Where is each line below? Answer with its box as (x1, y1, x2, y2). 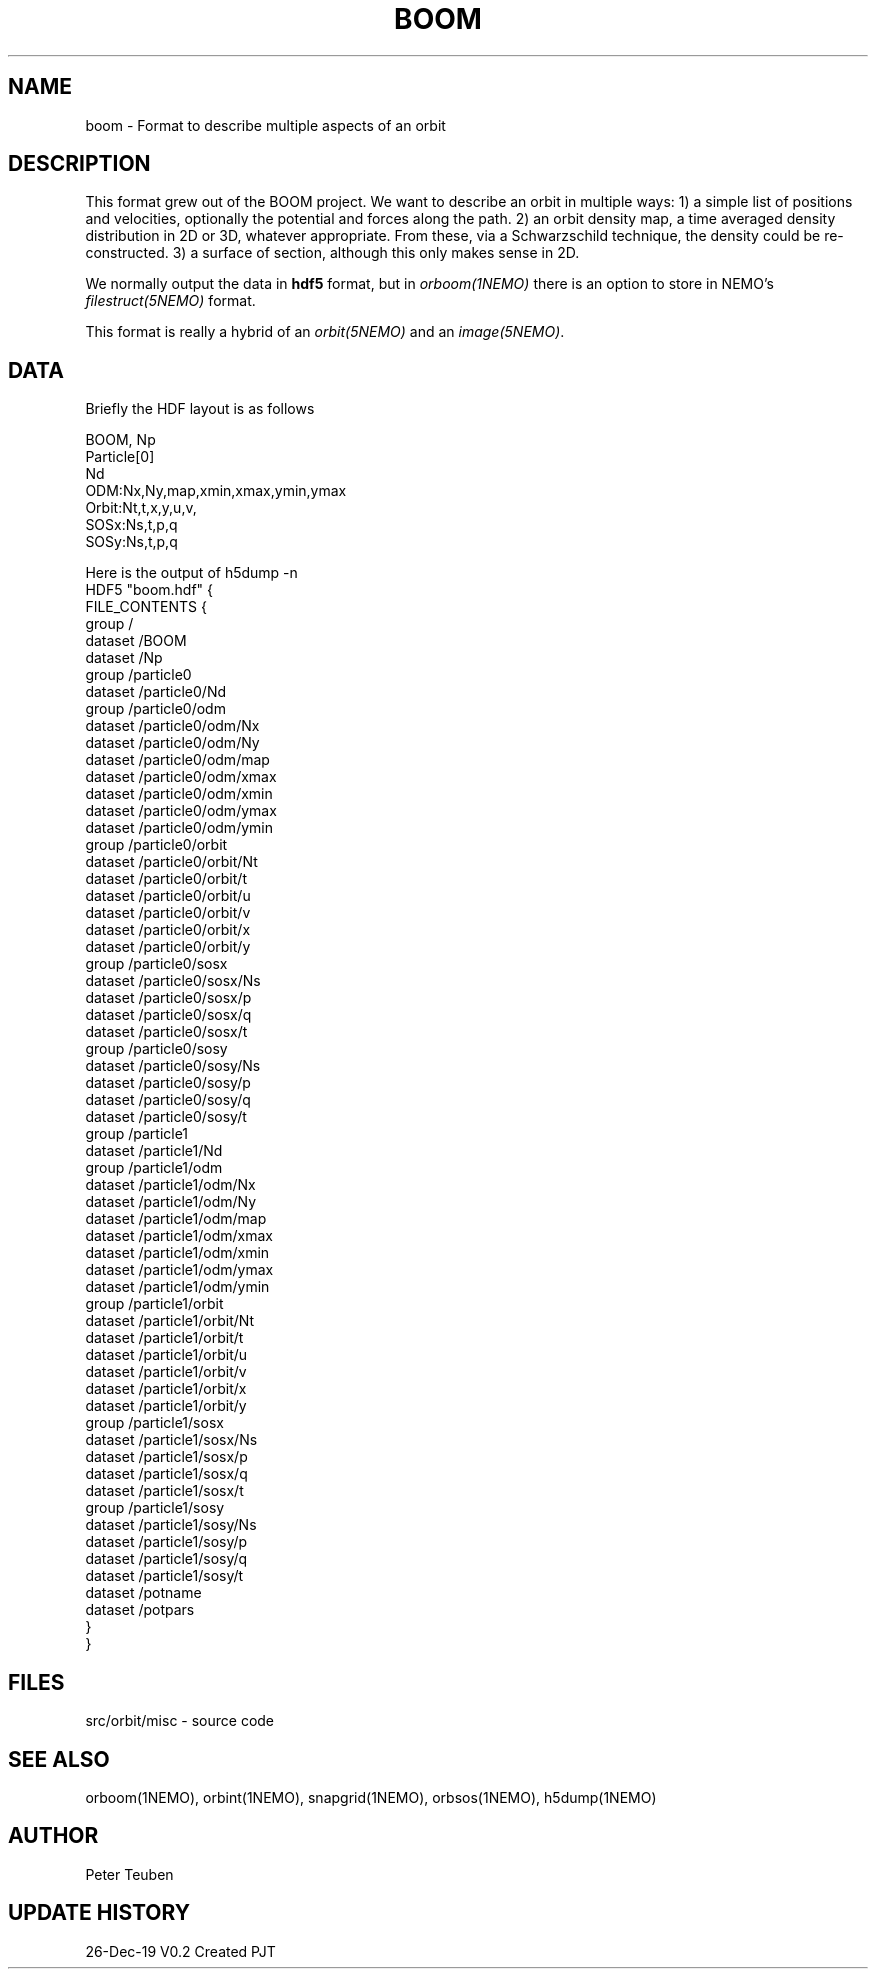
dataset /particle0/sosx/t (85, 1023, 248, 1041)
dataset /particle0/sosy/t (85, 1108, 247, 1126)
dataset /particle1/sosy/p (85, 1533, 248, 1551)
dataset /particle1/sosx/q (85, 1465, 248, 1483)
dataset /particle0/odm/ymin (85, 819, 273, 837)
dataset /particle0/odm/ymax (85, 802, 277, 820)
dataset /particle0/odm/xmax (85, 768, 277, 786)
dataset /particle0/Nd (85, 683, 227, 701)
